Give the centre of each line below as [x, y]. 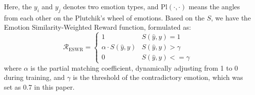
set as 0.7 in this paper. [39, 86]
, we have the [231, 17]
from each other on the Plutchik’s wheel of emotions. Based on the [104, 17]
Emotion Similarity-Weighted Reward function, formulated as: [98, 27]
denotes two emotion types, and [111, 6]
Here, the [18, 6]
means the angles [214, 6]
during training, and [34, 77]
